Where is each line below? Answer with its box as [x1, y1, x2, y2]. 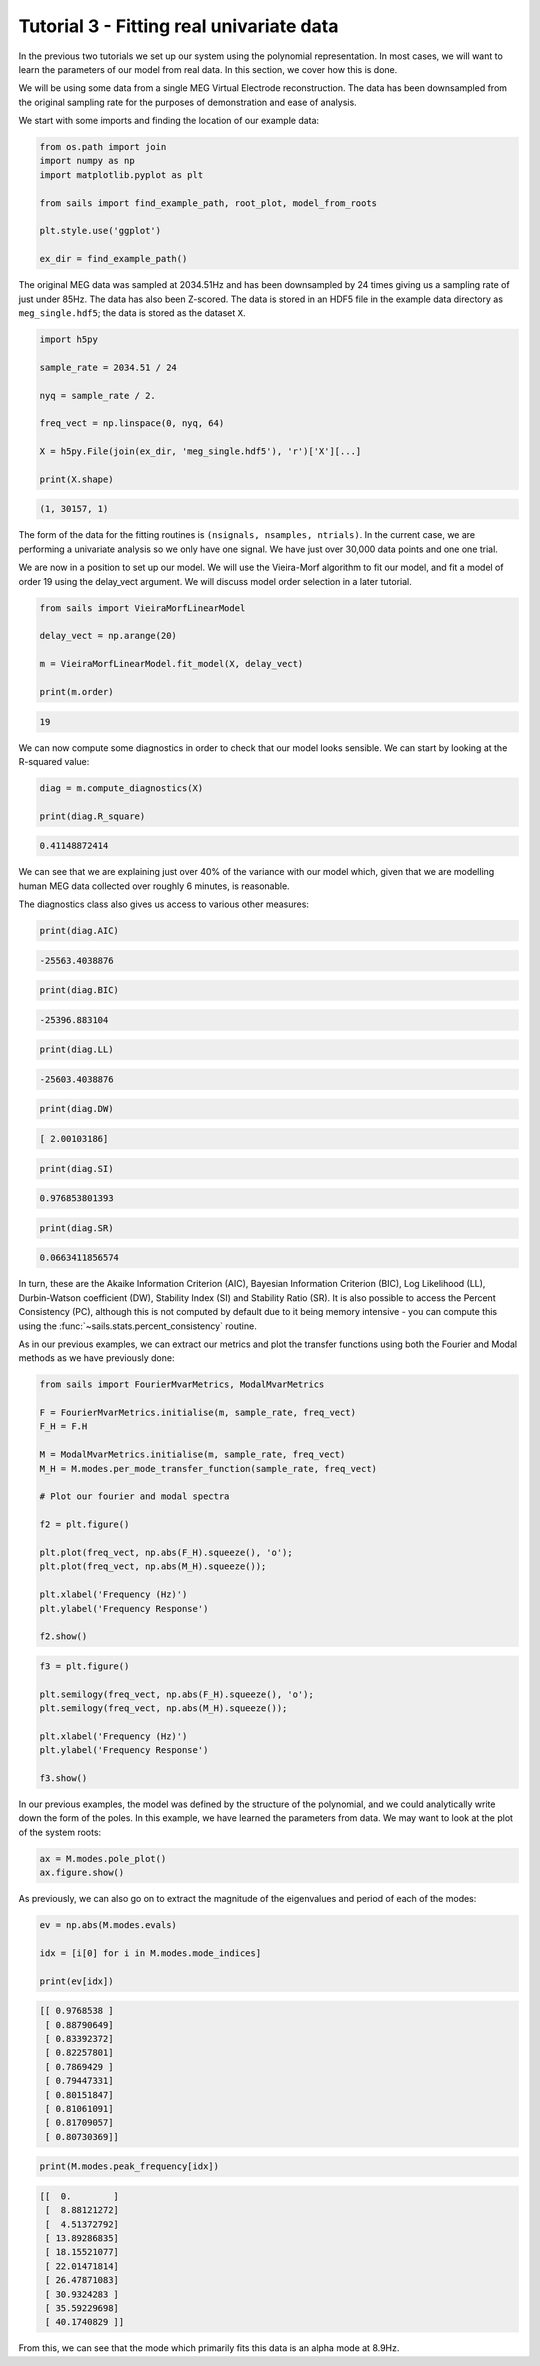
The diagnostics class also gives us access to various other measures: [18, 898, 310, 910]
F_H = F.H [39, 1421, 88, 1432]
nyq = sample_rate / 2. [39, 390, 157, 401]
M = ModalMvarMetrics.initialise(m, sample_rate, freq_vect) [39, 1449, 346, 1460]
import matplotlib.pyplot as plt [39, 169, 204, 180]
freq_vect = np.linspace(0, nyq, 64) [39, 418, 225, 429]
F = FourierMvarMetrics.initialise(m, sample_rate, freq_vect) [39, 1407, 357, 1419]
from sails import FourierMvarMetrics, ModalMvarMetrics [39, 1379, 325, 1390]
